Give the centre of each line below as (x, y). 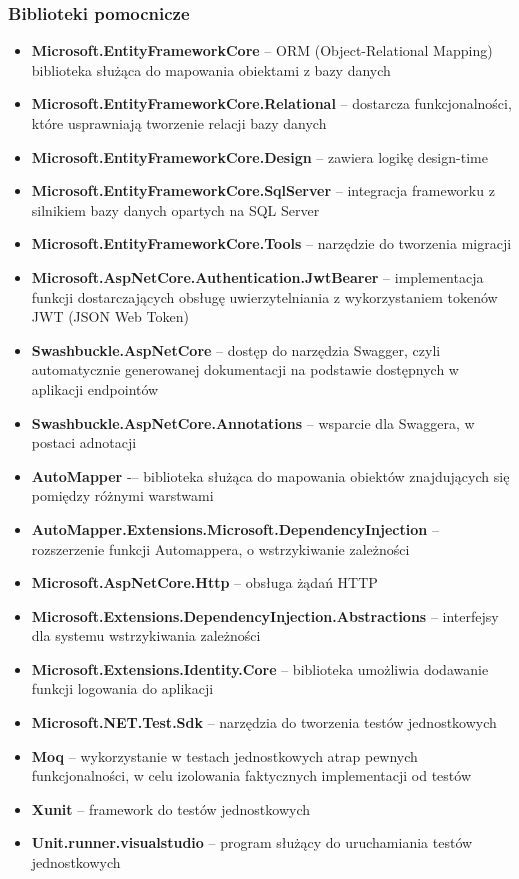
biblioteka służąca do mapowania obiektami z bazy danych (211, 69)
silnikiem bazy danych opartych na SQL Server (175, 209)
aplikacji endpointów (95, 388)
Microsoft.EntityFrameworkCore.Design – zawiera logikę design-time (259, 156)
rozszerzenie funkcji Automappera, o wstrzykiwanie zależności (220, 548)
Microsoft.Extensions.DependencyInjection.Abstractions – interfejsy (265, 615)
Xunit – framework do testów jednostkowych (171, 808)
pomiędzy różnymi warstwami (122, 495)
